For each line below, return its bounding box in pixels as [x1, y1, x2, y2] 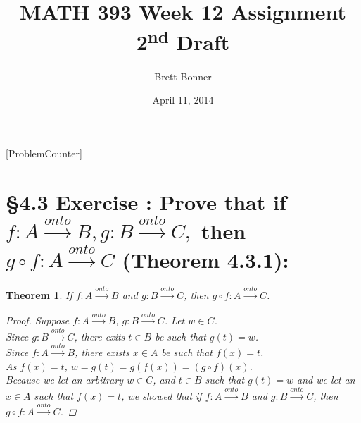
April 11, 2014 [152, 92, 214, 107]
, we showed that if [121, 388, 202, 403]
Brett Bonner [154, 68, 212, 83]
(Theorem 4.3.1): [122, 245, 289, 274]
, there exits [74, 329, 125, 343]
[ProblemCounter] [6, 145, 82, 160]
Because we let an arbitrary [6, 372, 124, 387]
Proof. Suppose [6, 313, 70, 328]
